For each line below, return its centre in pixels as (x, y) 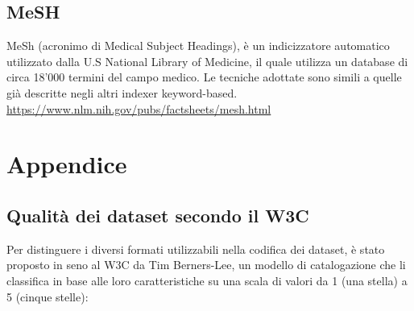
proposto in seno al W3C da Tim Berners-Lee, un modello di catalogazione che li (206, 265)
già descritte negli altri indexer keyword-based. (122, 92)
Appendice (67, 164)
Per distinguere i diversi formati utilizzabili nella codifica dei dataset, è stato (196, 249)
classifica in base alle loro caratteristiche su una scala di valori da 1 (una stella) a (207, 280)
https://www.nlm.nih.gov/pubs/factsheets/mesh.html (139, 108)
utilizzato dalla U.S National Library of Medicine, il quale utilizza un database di (207, 61)
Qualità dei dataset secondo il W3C (158, 215)
